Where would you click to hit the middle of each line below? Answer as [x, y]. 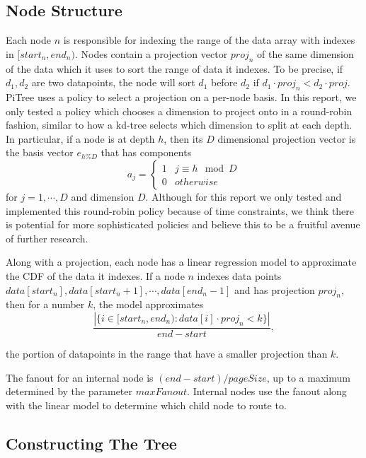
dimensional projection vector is [287, 138]
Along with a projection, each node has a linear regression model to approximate [181, 262]
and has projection [275, 289]
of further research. [47, 238]
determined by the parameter [69, 391]
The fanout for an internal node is [80, 377]
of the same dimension [305, 53]
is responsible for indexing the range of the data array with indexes [209, 40]
